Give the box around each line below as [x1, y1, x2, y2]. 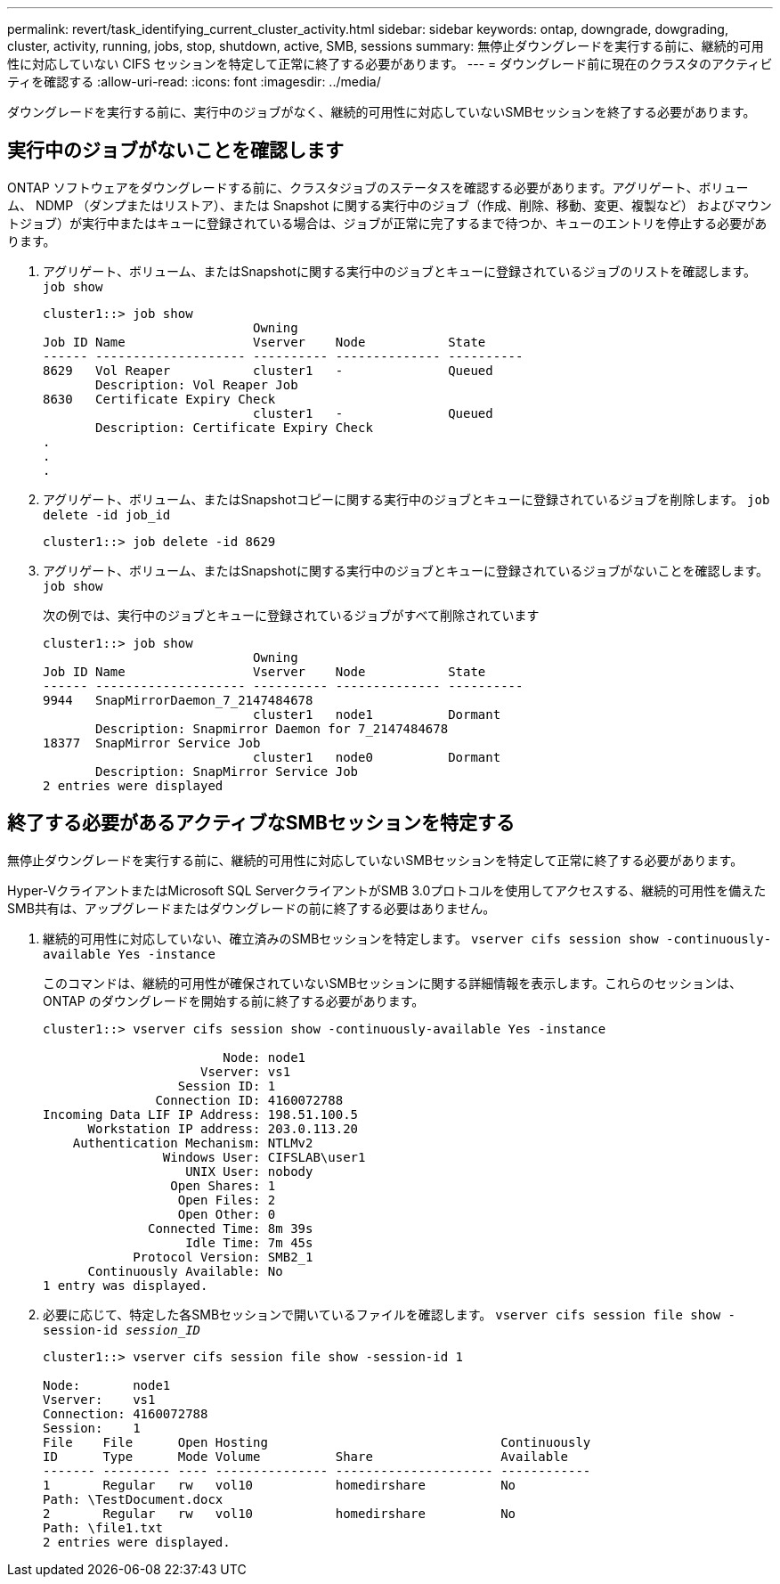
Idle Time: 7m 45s [185, 1235, 313, 1250]
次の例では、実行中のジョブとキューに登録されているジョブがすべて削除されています [43, 607, 540, 623]
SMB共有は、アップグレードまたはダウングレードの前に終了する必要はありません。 [7, 900, 496, 916]
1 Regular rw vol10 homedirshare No [43, 1477, 516, 1492]
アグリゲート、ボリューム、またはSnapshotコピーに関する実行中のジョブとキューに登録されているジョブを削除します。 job [43, 491, 770, 507]
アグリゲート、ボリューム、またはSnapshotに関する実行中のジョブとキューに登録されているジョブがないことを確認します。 [43, 562, 769, 578]
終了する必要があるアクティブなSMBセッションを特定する [7, 812, 515, 835]
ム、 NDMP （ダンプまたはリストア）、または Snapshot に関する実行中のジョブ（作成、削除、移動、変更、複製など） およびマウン [7, 197, 772, 213]
